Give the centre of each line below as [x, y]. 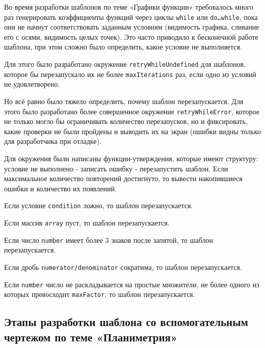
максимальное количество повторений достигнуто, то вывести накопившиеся [123, 178]
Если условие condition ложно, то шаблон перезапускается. [99, 205]
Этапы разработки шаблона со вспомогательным [126, 322]
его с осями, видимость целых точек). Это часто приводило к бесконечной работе [131, 36]
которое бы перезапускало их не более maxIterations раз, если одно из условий [130, 74]
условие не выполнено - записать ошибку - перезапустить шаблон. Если [116, 168]
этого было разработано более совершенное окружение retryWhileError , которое [132, 111]
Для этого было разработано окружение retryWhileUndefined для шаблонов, [125, 64]
